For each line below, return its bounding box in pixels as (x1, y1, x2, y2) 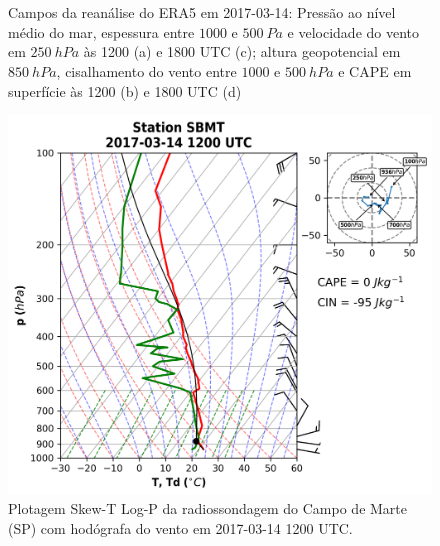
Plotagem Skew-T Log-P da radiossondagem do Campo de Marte (8, 498, 408, 519)
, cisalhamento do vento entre (56, 60, 237, 81)
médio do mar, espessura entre (8, 21, 195, 42)
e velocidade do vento (287, 21, 420, 42)
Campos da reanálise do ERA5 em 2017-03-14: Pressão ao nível (8, 2, 396, 23)
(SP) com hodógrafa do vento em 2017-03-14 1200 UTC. (8, 518, 353, 539)
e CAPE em (338, 60, 412, 81)
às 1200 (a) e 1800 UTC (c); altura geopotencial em (83, 41, 401, 62)
